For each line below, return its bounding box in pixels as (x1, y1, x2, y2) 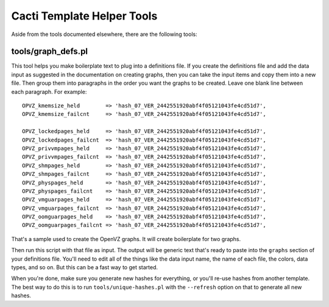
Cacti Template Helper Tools (11, 9, 158, 23)
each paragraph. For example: (11, 88, 87, 95)
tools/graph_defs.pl (11, 46, 88, 57)
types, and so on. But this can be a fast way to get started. (11, 264, 158, 271)
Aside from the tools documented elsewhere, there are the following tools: (11, 31, 197, 38)
